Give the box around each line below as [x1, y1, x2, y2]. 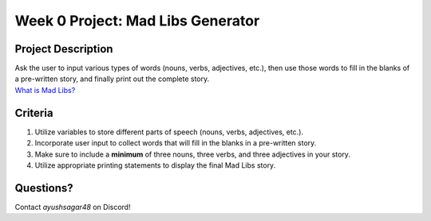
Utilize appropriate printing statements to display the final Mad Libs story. [34, 160, 276, 170]
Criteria [14, 106, 53, 119]
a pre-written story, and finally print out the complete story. [14, 74, 210, 83]
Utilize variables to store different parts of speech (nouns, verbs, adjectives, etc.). [34, 127, 303, 137]
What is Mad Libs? [14, 85, 76, 95]
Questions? [14, 181, 73, 195]
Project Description [14, 42, 113, 56]
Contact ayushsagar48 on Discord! [14, 202, 131, 211]
